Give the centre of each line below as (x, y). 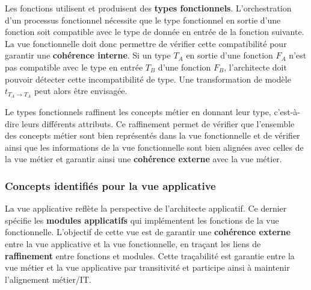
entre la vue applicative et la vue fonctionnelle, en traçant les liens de (133, 243)
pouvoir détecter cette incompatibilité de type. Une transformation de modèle (148, 79)
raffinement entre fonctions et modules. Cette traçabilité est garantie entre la (150, 255)
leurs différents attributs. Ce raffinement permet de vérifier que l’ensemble (158, 123)
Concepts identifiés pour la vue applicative (110, 185)
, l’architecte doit (255, 67)
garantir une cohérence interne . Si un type (88, 55)
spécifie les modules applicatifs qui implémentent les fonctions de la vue (142, 220)
